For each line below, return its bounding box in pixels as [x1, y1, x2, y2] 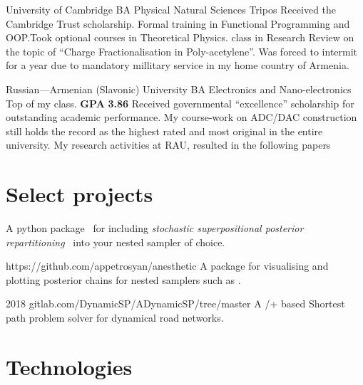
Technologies [6, 352, 133, 381]
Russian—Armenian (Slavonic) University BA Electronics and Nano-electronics [6, 81, 352, 96]
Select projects [6, 179, 153, 209]
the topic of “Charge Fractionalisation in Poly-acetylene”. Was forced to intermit [6, 43, 358, 58]
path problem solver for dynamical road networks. [6, 310, 224, 325]
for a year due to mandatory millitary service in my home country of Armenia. [6, 58, 349, 73]
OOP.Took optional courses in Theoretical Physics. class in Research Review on [6, 30, 354, 45]
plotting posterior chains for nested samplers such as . [6, 272, 241, 287]
